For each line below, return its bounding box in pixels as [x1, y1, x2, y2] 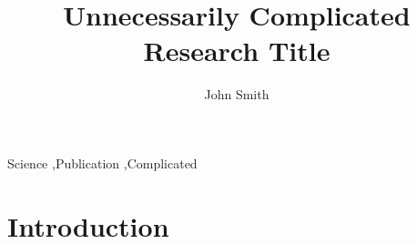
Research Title [143, 32, 331, 69]
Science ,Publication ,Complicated [7, 153, 198, 172]
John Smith [204, 85, 270, 104]
